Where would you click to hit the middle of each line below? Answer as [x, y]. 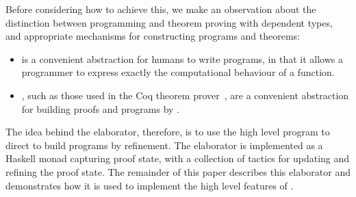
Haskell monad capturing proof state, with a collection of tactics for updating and [178, 158]
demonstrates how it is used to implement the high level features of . [150, 185]
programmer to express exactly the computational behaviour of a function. [178, 72]
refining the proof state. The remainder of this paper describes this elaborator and [178, 171]
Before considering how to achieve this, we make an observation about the [161, 9]
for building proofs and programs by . [100, 108]
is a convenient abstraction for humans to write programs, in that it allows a [182, 58]
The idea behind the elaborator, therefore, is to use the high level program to [168, 132]
